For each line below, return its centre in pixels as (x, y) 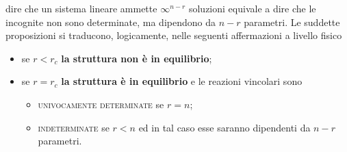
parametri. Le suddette (292, 22)
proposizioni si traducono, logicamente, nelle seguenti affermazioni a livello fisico (174, 35)
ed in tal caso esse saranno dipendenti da (224, 127)
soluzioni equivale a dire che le (252, 8)
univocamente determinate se (101, 104)
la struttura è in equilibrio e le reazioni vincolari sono (182, 81)
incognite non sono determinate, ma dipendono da (111, 22)
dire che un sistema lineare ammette (81, 8)
